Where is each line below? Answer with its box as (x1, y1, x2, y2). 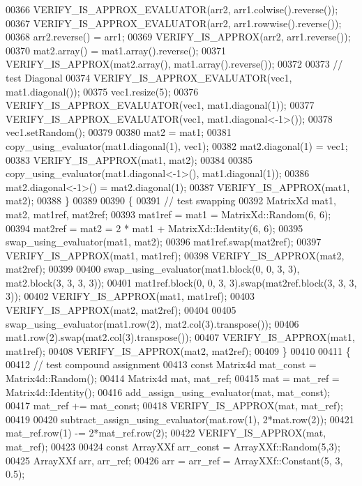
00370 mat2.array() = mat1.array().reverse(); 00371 (6, 43, 227, 57)
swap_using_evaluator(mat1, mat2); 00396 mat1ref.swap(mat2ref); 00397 (6, 234, 322, 249)
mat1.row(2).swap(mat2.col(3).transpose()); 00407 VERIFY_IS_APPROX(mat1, (6, 330, 355, 344)
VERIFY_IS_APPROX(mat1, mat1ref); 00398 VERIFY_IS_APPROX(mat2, (6, 248, 345, 262)
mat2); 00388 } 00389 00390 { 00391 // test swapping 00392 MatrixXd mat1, (6, 193, 336, 208)
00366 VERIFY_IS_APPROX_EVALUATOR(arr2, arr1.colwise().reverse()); (6, 2, 338, 16)
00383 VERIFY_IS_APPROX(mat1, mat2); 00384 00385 (6, 152, 252, 167)
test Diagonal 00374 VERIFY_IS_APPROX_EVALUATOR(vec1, (6, 70, 292, 84)
